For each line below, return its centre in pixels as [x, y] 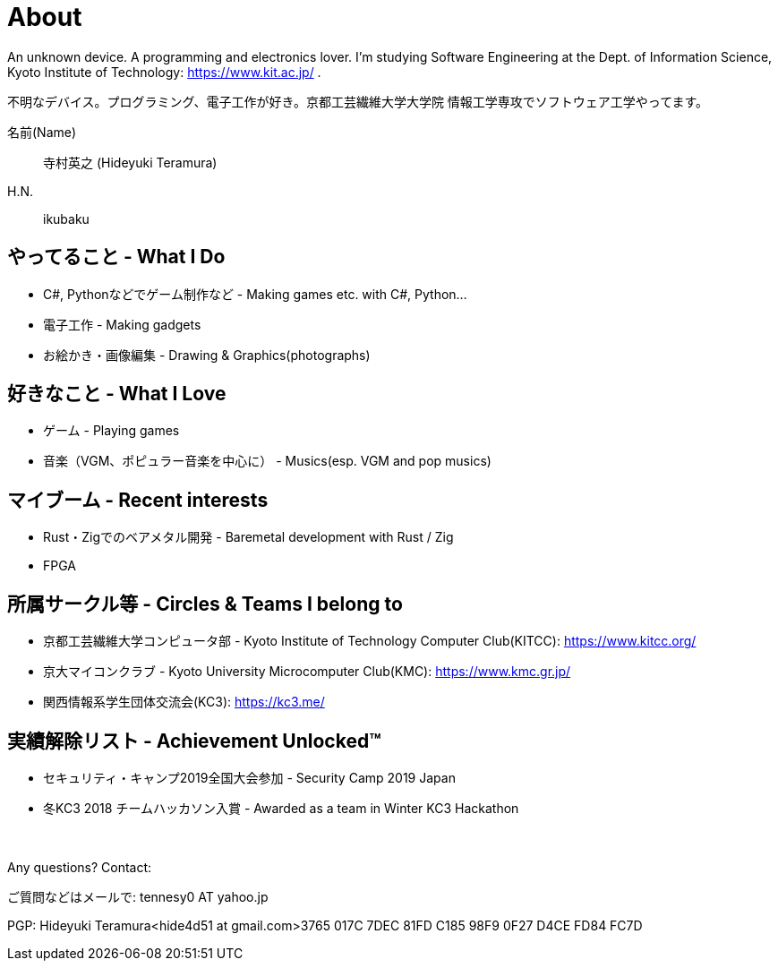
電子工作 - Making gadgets [122, 324]
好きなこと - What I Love [117, 394]
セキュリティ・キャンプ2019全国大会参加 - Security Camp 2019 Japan [249, 777]
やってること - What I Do [116, 257]
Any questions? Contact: [80, 867]
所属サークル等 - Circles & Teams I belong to [205, 604]
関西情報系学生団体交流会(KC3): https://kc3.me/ [184, 702]
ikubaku [66, 218]
